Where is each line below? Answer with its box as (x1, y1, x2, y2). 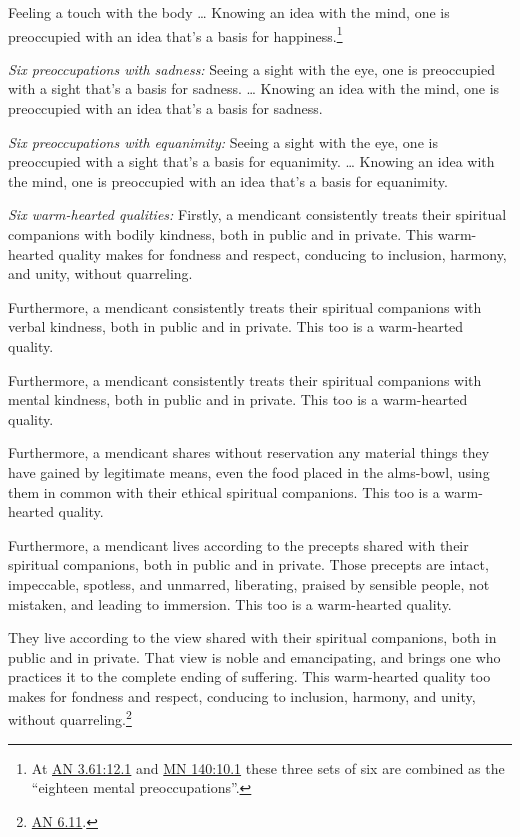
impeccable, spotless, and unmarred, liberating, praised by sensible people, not (8, 573, 490, 594)
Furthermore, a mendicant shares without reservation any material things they (8, 442, 490, 463)
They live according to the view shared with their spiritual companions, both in (8, 627, 497, 648)
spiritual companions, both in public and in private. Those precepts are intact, (8, 554, 489, 575)
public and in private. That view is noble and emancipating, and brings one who (8, 646, 501, 667)
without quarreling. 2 (8, 706, 132, 730)
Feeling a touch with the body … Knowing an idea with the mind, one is (8, 2, 450, 22)
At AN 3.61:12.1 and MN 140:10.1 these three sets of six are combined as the (31, 757, 505, 778)
